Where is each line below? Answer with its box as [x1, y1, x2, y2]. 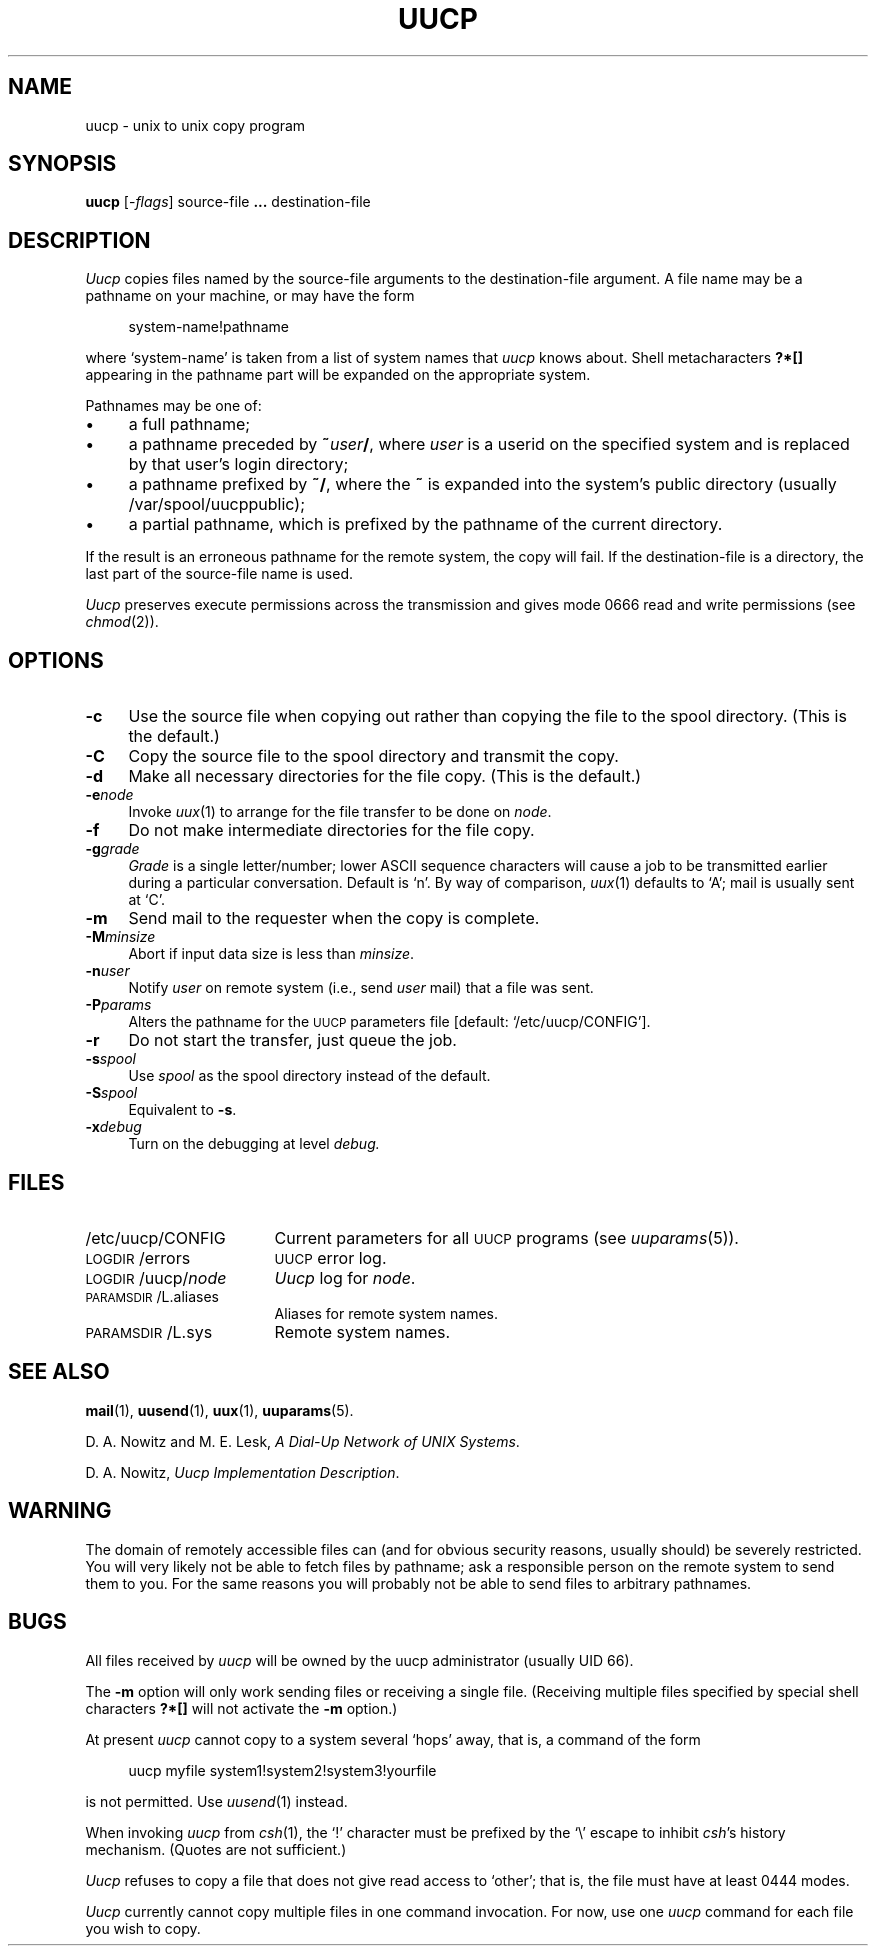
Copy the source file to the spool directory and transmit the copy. [128, 746, 619, 767]
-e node [85, 786, 134, 804]
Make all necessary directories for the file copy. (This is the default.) [128, 766, 642, 787]
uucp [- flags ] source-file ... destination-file [85, 193, 371, 211]
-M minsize [85, 928, 156, 946]
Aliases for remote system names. [274, 1304, 498, 1322]
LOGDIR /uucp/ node [85, 1267, 227, 1288]
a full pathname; [128, 414, 251, 435]
